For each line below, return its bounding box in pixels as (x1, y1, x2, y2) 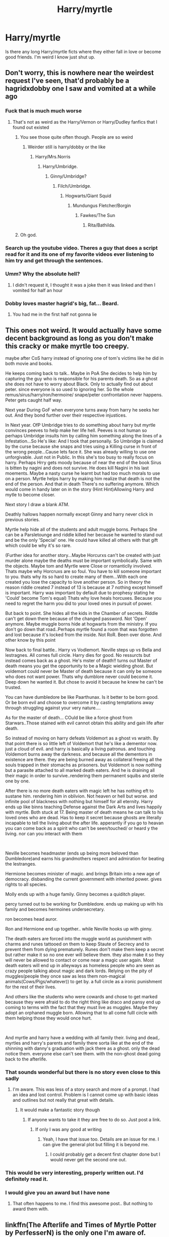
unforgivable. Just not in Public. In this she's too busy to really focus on (5, 454, 154, 460)
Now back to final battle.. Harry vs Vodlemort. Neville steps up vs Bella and (5, 647, 161, 653)
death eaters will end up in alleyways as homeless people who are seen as (5, 962, 160, 968)
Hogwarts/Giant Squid (65, 193, 111, 199)
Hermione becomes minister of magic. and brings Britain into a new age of (5, 870, 160, 876)
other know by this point (5, 637, 56, 643)
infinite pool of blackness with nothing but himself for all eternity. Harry (5, 798, 153, 804)
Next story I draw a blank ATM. (5, 501, 70, 508)
